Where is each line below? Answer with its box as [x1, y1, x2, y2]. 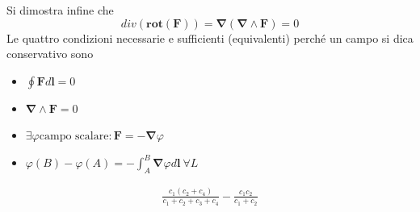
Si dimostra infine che [6, 2, 114, 18]
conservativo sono [6, 45, 94, 62]
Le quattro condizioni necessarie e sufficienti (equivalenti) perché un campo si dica [6, 29, 414, 46]
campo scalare [39, 131, 109, 143]
